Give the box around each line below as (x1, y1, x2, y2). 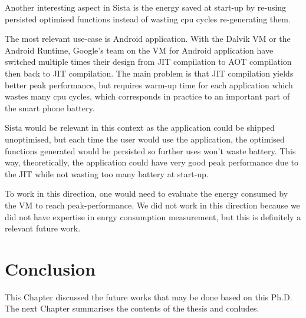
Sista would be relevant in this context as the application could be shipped (5, 121, 275, 134)
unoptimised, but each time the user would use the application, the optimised (5, 132, 285, 145)
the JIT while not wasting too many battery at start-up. (5, 167, 209, 180)
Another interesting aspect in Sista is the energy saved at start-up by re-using (5, 1, 287, 13)
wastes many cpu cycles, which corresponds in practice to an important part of (5, 90, 290, 102)
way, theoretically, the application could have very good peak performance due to (5, 156, 298, 168)
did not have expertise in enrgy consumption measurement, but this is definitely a (5, 210, 301, 223)
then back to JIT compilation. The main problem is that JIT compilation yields (5, 67, 294, 79)
